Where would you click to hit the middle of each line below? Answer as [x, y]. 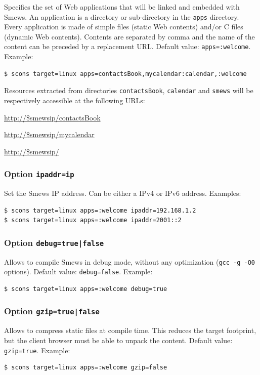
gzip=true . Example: [37, 350]
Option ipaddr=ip [39, 174]
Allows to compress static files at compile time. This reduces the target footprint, [130, 330]
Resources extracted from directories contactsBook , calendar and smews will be [129, 90]
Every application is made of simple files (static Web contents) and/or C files [124, 27]
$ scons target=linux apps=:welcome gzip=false [86, 368]
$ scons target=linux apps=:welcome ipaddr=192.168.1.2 [100, 210]
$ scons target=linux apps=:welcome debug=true [86, 289]
